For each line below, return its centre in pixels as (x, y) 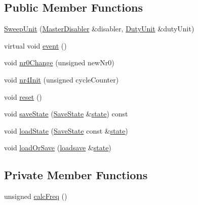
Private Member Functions (76, 175)
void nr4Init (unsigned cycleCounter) (62, 79)
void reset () (23, 96)
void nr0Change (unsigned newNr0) (59, 63)
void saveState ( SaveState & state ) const (66, 114)
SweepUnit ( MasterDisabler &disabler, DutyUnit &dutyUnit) (99, 29)
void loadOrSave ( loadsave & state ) (58, 148)
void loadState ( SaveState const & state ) (66, 130)
